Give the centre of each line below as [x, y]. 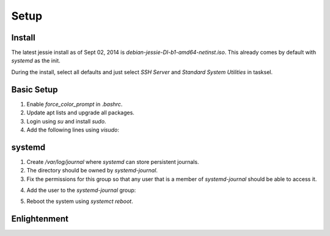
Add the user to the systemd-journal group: [81, 190]
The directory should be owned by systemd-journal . [92, 171]
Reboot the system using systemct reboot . [80, 201]
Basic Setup [35, 90]
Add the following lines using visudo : [73, 130]
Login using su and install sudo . [66, 121]
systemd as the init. [36, 61]
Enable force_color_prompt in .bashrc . [75, 104]
